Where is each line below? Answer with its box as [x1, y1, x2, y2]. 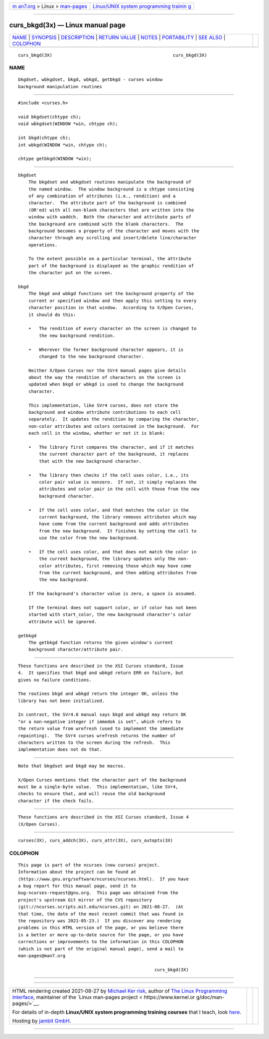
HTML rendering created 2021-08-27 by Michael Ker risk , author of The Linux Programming [12, 988, 228, 995]
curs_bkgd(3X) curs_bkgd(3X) [18, 52, 207, 58]
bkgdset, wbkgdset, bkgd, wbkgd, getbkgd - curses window [18, 77, 163, 82]
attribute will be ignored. [28, 619, 97, 624]
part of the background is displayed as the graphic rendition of [28, 263, 194, 269]
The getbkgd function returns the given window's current [28, 640, 173, 645]
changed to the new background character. [39, 353, 144, 359]
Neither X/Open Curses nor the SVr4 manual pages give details [28, 367, 186, 373]
